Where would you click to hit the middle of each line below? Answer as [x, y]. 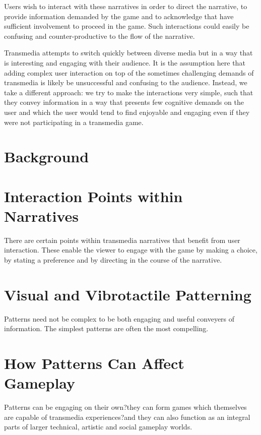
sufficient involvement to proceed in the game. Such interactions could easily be [127, 26]
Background [47, 157]
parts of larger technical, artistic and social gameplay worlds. [98, 427]
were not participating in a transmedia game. [74, 122]
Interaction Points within [93, 196]
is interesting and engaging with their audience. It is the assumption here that [125, 62]
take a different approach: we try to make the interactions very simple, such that [129, 92]
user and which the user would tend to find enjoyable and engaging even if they [127, 112]
